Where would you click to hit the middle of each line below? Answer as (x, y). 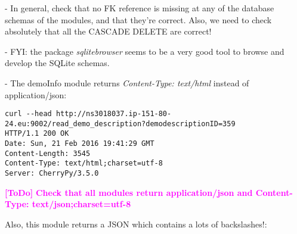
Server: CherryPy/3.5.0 (52, 174)
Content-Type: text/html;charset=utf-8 (84, 163)
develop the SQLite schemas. (57, 63)
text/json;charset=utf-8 (81, 204)
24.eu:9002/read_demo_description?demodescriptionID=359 (120, 124)
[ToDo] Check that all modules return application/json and (129, 192)
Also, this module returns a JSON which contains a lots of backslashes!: (136, 224)
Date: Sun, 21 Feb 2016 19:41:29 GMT (80, 144)
